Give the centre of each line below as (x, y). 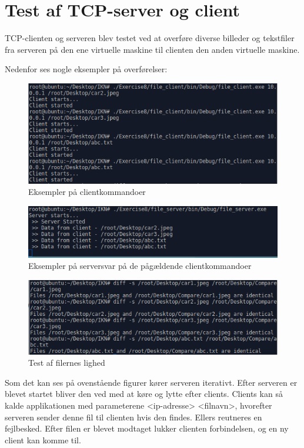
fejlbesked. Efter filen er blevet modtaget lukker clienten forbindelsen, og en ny (147, 428)
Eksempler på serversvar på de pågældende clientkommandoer (140, 266)
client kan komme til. (43, 439)
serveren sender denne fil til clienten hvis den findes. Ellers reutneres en (133, 417)
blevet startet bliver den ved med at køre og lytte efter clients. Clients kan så (144, 394)
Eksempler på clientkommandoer (87, 192)
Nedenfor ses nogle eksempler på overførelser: (86, 69)
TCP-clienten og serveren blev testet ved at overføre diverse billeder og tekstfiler (150, 38)
